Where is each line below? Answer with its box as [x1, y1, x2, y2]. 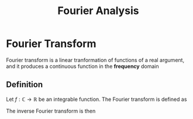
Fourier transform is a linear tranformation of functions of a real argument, [6, 56, 185, 63]
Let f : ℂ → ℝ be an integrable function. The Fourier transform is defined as [6, 96, 187, 103]
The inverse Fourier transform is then [6, 107, 96, 114]
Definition [6, 80, 43, 90]
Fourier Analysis [57, 4, 139, 18]
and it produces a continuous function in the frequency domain [6, 63, 159, 70]
